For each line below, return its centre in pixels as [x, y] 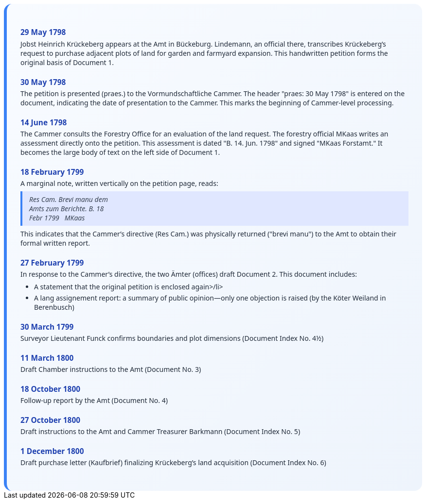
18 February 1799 [52, 172]
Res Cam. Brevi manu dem [69, 199]
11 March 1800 [47, 358]
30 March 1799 [47, 327]
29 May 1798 [43, 33]
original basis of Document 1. [67, 62]
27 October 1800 [51, 420]
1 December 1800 [52, 452]
